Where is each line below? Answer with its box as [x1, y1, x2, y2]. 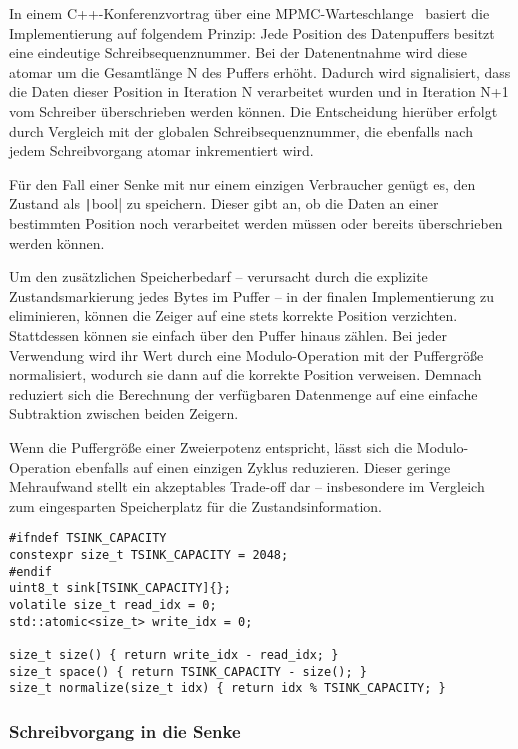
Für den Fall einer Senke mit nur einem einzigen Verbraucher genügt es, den [9, 173, 476, 194]
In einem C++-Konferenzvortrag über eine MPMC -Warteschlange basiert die [9, 3, 490, 23]
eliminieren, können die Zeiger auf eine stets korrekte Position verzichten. [9, 305, 458, 326]
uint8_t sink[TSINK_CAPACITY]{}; [9, 581, 231, 596]
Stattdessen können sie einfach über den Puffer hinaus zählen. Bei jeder [9, 324, 447, 345]
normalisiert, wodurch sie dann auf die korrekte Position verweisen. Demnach [9, 364, 482, 385]
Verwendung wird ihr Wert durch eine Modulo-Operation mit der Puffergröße [9, 344, 484, 365]
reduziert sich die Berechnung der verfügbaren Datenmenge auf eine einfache [9, 383, 478, 404]
